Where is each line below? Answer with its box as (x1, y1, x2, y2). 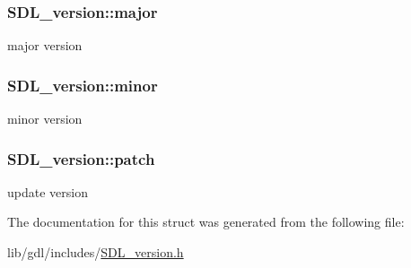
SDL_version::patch (7, 147, 155, 169)
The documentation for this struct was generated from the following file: (7, 212, 405, 231)
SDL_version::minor (7, 73, 158, 96)
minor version (7, 109, 83, 128)
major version (7, 36, 83, 55)
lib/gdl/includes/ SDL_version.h (7, 243, 184, 262)
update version (7, 182, 88, 201)
